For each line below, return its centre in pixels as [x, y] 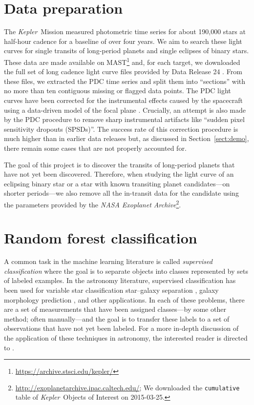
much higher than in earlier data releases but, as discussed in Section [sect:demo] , [127, 138]
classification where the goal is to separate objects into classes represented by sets [126, 271]
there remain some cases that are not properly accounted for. [95, 148]
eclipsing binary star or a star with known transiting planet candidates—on [117, 183]
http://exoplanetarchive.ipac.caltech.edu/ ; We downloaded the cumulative [127, 387]
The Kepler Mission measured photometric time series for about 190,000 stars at [125, 31]
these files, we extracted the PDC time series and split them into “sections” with [125, 81]
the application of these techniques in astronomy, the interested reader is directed [126, 338]
